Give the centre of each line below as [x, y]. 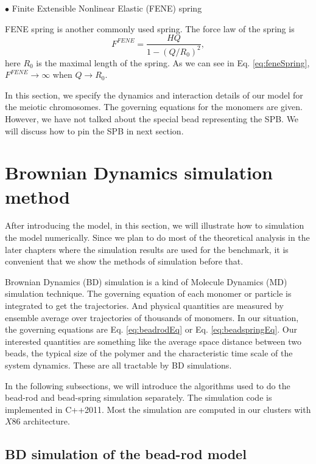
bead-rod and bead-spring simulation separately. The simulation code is [139, 397]
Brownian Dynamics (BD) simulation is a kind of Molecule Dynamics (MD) [146, 281]
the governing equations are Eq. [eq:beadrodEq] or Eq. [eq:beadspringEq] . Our [151, 329]
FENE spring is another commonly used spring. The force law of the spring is [150, 28]
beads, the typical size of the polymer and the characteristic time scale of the [149, 353]
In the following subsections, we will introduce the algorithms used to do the [148, 385]
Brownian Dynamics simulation [139, 172]
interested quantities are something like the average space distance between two [153, 341]
